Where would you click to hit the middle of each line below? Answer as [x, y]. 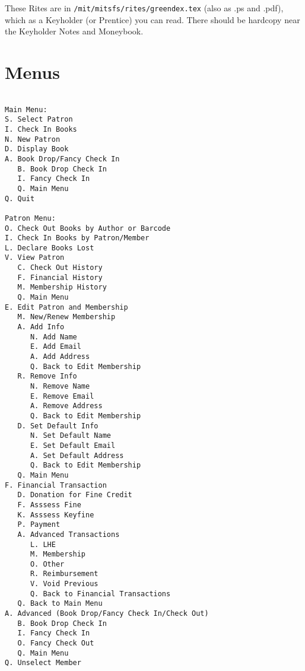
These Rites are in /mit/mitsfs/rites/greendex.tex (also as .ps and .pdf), [144, 8]
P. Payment [39, 525]
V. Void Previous [64, 584]
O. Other [47, 564]
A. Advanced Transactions [69, 534]
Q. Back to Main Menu [60, 604]
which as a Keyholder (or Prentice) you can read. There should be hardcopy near [152, 19]
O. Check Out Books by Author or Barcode [88, 228]
